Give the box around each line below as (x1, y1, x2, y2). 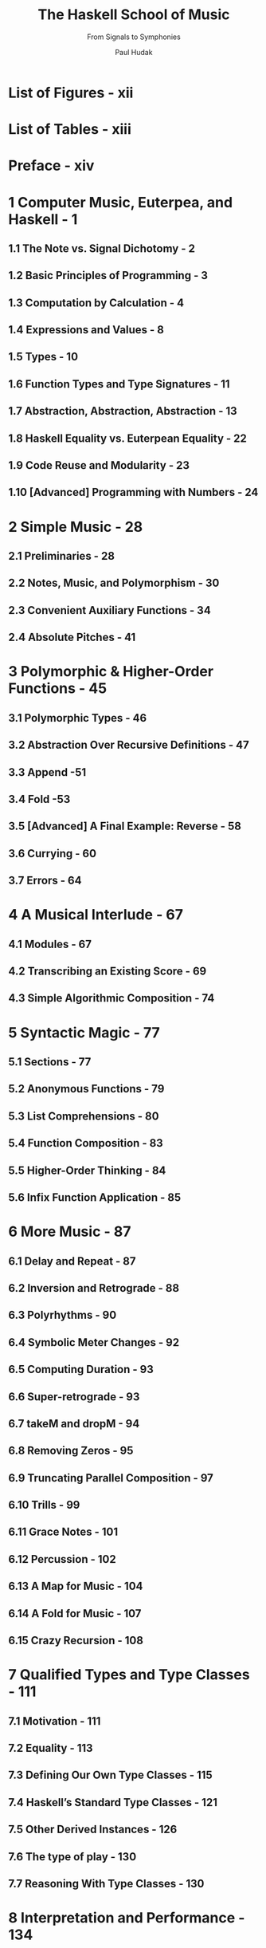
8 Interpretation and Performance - (8, 1909, 245, 1927)
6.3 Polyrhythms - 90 (8, 1309, 117, 1322)
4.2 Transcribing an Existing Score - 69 (8, 965, 207, 978)
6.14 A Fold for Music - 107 (8, 1607, 142, 1620)
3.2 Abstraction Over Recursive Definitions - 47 (8, 738, 249, 752)
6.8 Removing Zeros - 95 (8, 1444, 134, 1458)
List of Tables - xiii (8, 120, 131, 139)
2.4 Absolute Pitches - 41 (8, 631, 136, 644)
